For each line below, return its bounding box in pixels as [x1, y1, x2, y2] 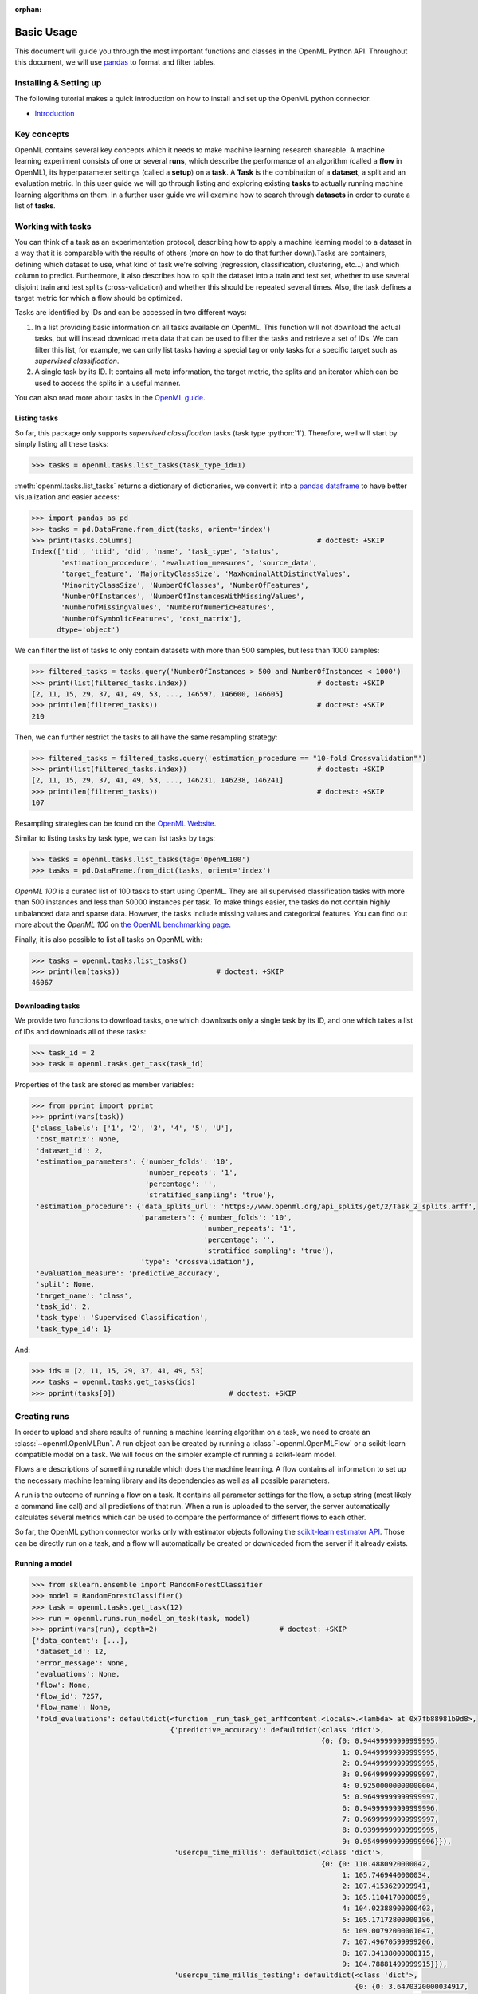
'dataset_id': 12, [36, 1647, 108, 1657]
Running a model [14, 1559, 72, 1568]
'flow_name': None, [36, 1703, 112, 1712]
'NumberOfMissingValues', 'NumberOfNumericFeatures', [61, 603, 276, 612]
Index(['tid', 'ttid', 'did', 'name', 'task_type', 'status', [31, 547, 280, 556]
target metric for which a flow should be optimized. [14, 294, 182, 303]
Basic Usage [14, 25, 78, 39]
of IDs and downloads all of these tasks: [14, 1027, 147, 1036]
